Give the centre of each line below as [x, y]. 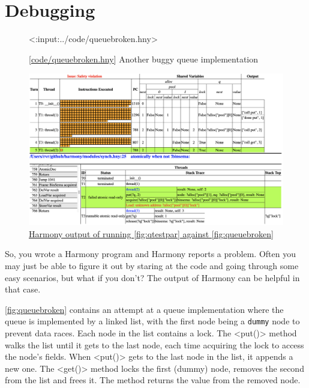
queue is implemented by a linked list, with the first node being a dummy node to [152, 321]
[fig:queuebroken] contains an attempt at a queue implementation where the [144, 309]
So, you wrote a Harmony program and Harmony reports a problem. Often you [150, 254]
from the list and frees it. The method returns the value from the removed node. [153, 380]
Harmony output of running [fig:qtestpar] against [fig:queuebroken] [151, 233]
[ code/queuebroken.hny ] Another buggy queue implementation [144, 59]
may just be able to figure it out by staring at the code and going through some [152, 266]
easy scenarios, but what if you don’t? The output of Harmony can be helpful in [152, 277]
